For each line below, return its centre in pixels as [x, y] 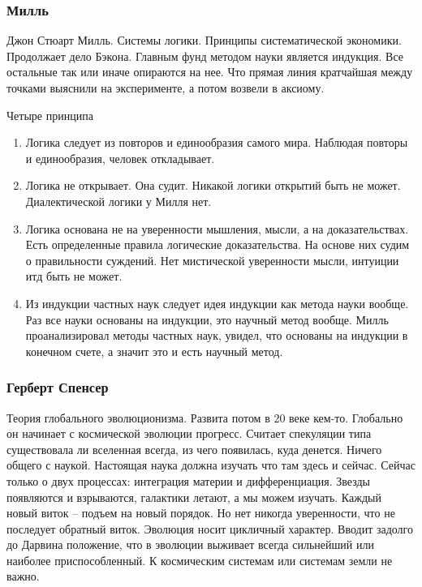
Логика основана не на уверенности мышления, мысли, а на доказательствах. [217, 228]
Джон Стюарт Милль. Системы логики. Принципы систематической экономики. [204, 40]
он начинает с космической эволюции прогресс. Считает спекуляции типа [189, 433]
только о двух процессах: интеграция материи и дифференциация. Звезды [188, 480]
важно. [23, 576]
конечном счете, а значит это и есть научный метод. [154, 351]
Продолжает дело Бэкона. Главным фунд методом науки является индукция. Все [205, 56]
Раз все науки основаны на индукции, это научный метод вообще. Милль [207, 319]
